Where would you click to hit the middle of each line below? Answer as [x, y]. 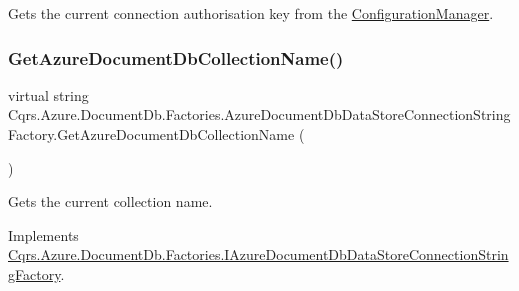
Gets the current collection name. [110, 201]
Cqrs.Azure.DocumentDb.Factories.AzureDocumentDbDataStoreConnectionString [259, 114]
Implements [43, 234]
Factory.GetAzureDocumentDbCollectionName [151, 134]
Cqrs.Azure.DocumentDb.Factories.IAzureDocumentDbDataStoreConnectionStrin [258, 254]
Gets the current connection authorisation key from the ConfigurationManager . [251, 13]
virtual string [48, 94]
